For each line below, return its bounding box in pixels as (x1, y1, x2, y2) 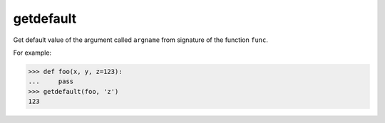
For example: (13, 48, 52, 57)
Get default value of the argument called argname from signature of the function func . (13, 36, 269, 44)
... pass (28, 77, 74, 85)
